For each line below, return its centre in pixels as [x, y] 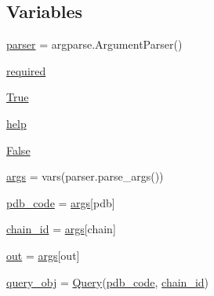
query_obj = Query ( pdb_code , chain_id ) [108, 281]
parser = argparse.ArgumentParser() [94, 44]
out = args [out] [43, 255]
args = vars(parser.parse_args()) [85, 176]
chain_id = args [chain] [61, 229]
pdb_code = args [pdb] [61, 202]
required [26, 70]
